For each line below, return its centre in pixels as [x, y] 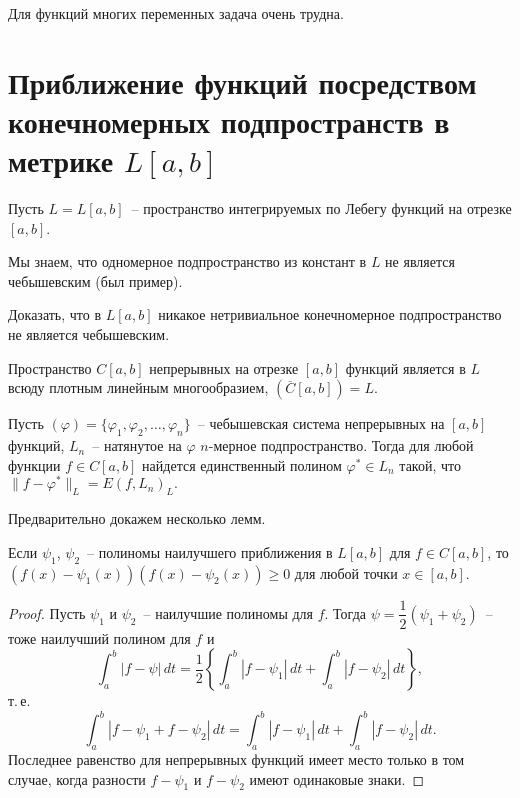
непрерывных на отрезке [224, 367]
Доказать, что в [55, 314]
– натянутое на [137, 445]
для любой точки [346, 572]
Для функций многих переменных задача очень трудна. [176, 13]
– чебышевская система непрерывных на [321, 423]
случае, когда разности [77, 778]
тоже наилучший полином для [99, 637]
